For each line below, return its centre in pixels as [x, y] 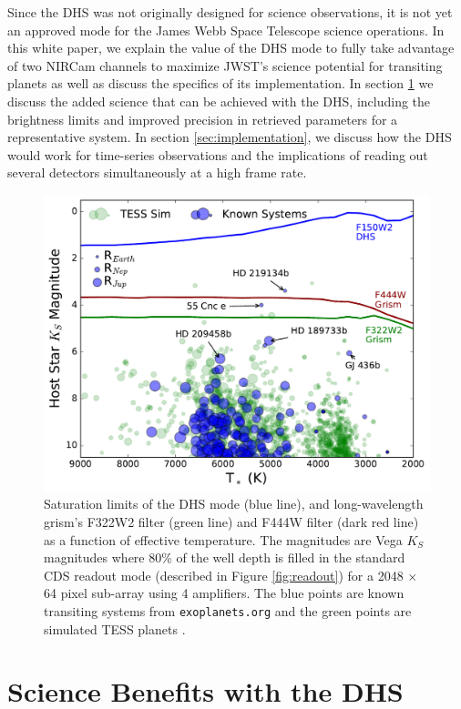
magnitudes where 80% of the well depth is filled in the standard [225, 557]
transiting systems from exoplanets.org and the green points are [228, 610]
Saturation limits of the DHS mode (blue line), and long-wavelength [234, 504]
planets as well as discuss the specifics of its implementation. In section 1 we [220, 83]
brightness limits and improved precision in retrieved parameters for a [203, 119]
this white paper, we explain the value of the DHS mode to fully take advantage [231, 48]
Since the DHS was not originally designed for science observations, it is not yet [230, 12]
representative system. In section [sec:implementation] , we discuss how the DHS [230, 137]
